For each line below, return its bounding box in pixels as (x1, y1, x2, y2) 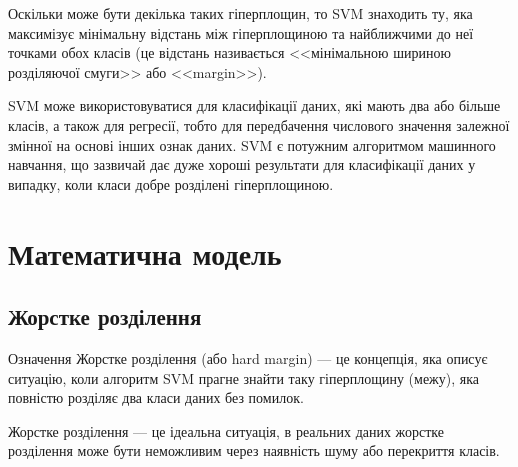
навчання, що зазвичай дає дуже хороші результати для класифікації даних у (8, 154, 476, 175)
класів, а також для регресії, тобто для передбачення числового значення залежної (8, 114, 510, 135)
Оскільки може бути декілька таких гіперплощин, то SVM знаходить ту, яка (8, 3, 473, 23)
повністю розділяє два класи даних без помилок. (8, 387, 304, 408)
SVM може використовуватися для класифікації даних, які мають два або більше (8, 95, 501, 116)
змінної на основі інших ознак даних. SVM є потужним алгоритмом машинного (8, 134, 496, 155)
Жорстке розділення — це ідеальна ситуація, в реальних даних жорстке (8, 420, 444, 441)
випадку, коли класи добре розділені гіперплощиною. (8, 173, 334, 194)
